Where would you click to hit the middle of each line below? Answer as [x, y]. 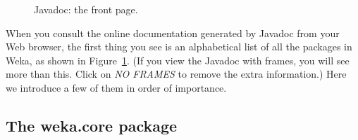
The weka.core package [92, 125]
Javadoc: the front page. [86, 9]
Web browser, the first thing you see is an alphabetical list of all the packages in [179, 47]
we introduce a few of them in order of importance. [116, 87]
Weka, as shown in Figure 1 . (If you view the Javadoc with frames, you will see [178, 60]
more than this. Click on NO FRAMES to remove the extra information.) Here [176, 74]
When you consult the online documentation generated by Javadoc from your [173, 33]
